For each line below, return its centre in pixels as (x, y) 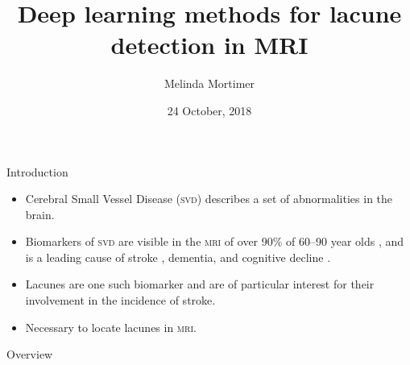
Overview (30, 354)
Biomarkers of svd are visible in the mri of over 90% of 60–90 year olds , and (215, 241)
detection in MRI (209, 45)
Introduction (37, 171)
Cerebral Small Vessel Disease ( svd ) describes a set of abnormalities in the (209, 199)
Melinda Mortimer (209, 83)
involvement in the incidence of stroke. (120, 300)
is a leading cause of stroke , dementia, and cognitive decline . (178, 257)
